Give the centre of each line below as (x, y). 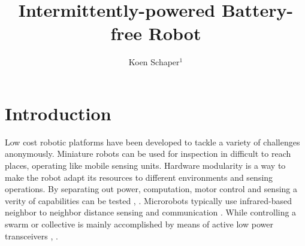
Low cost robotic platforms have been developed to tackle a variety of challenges (152, 142)
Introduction (58, 113)
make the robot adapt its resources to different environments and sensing (139, 177)
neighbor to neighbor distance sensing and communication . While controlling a (151, 212)
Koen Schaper (154, 62)
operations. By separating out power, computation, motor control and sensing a (151, 189)
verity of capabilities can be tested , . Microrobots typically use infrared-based (148, 200)
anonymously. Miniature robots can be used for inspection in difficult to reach (148, 154)
